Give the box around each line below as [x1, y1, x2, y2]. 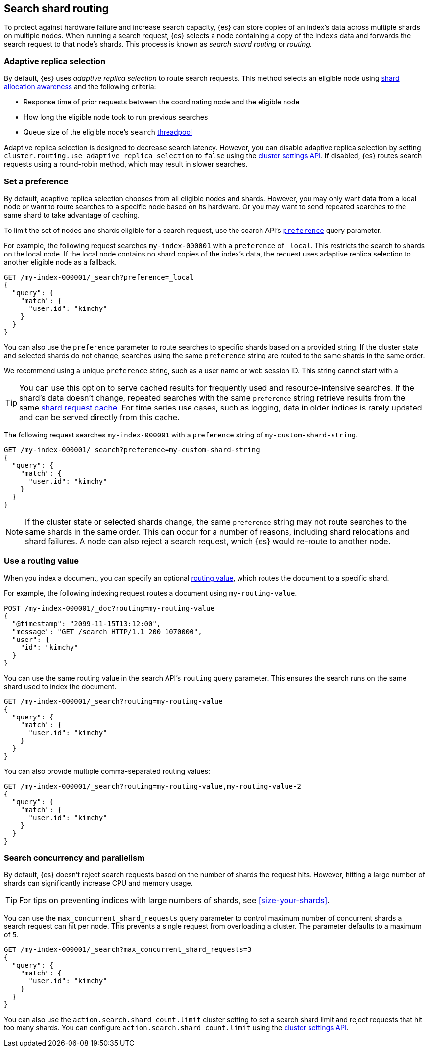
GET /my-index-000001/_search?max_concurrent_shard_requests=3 [4, 946, 252, 954]
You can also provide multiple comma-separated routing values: [4, 767, 211, 775]
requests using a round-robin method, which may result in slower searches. [4, 160, 248, 169]
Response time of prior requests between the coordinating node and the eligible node [24, 98, 300, 106]
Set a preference [4, 176, 69, 186]
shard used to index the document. [4, 682, 117, 691]
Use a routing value [4, 556, 79, 566]
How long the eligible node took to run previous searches [24, 113, 208, 122]
